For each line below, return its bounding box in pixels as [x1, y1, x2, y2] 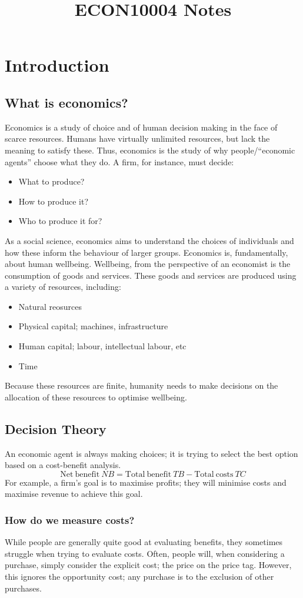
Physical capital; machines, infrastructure [18, 320, 168, 332]
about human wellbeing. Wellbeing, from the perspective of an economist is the [5, 258, 291, 270]
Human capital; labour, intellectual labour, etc [18, 340, 187, 352]
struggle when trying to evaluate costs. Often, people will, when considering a [5, 547, 285, 559]
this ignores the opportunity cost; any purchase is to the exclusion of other [5, 570, 274, 583]
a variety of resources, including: [5, 280, 121, 293]
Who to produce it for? [18, 215, 102, 227]
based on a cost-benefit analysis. [5, 459, 121, 471]
